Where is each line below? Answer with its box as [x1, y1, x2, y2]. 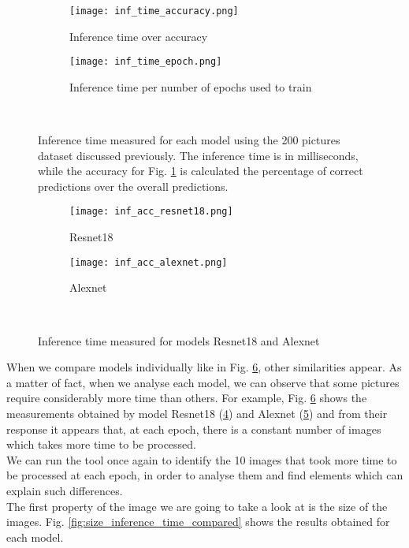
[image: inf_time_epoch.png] [69, 56, 222, 68]
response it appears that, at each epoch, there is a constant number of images [6, 420, 381, 437]
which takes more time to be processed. [6, 436, 196, 453]
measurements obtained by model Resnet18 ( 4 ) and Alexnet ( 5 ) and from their [6, 404, 388, 421]
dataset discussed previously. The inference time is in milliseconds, [38, 147, 359, 163]
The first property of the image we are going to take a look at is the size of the [6, 498, 388, 514]
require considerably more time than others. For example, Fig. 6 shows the [6, 390, 367, 406]
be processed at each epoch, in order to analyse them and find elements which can [6, 467, 403, 483]
